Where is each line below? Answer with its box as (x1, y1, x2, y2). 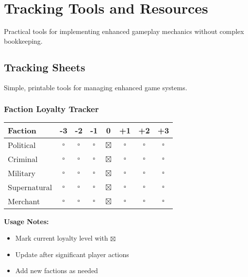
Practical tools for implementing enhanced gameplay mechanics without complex (4, 26, 244, 36)
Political (8, 139, 36, 151)
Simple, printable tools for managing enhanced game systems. (4, 82, 187, 92)
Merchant (8, 196, 40, 207)
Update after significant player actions (15, 249, 129, 259)
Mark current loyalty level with (15, 232, 108, 243)
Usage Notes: (4, 216, 49, 227)
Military (8, 167, 35, 179)
